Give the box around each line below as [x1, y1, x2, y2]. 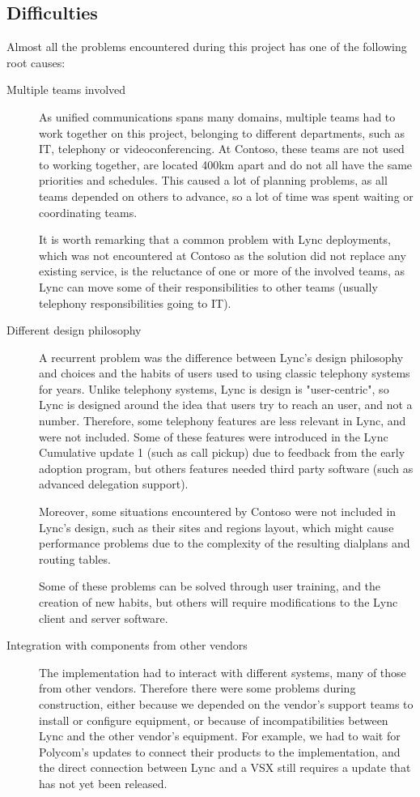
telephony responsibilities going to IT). [39, 294, 231, 311]
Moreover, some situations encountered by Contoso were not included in [39, 503, 397, 520]
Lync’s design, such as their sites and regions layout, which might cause [39, 518, 394, 535]
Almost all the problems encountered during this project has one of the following [6, 38, 407, 55]
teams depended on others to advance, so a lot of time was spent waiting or [39, 187, 414, 204]
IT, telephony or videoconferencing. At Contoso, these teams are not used [39, 140, 405, 157]
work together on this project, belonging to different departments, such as [39, 124, 405, 141]
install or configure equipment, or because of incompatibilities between [39, 711, 388, 728]
